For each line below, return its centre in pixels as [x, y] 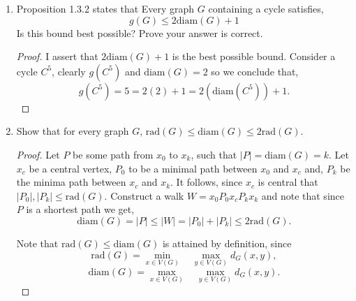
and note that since [303, 195]
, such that [214, 154]
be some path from [113, 154]
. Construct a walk [144, 195]
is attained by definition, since [227, 243]
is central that [288, 182]
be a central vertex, [71, 168]
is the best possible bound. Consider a [254, 56]
